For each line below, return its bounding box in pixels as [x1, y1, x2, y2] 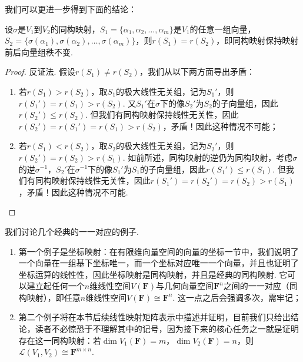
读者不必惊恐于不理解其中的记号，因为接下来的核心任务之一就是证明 [35, 323, 299, 335]
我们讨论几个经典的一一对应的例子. [5, 225, 139, 237]
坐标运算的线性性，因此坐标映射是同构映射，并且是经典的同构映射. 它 [18, 268, 288, 280]
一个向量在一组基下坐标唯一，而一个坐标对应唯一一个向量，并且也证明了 [18, 257, 299, 269]
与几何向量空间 [155, 280, 214, 292]
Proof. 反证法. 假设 [5, 65, 76, 78]
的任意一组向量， [189, 22, 256, 35]
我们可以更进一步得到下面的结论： [5, 3, 136, 15]
